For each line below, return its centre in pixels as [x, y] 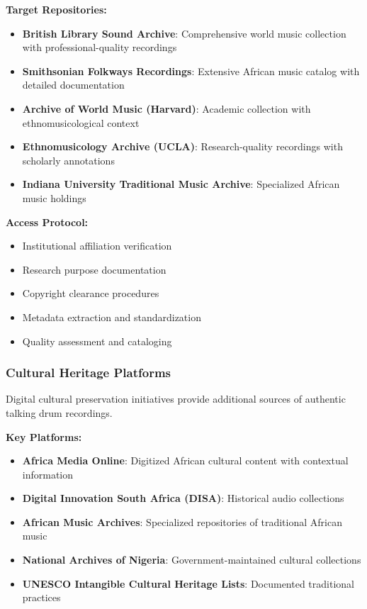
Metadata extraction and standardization [112, 317]
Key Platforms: [44, 436]
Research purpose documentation [94, 269]
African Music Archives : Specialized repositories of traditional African [182, 521]
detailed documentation [73, 85]
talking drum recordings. [59, 412]
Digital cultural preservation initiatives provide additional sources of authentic [176, 399]
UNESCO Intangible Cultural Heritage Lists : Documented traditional [188, 583]
